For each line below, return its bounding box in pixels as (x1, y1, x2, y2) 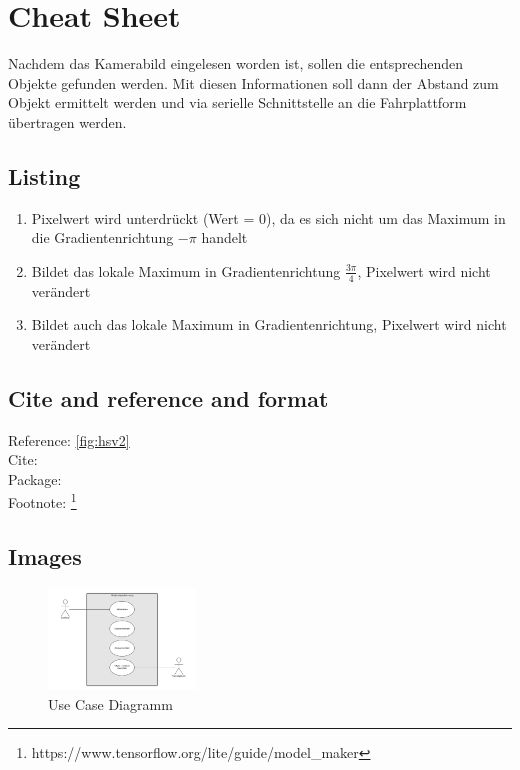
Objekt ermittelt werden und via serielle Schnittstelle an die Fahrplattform (8, 92, 467, 113)
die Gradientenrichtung (31, 227, 174, 248)
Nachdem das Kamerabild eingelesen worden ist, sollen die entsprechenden (8, 53, 464, 74)
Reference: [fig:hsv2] (8, 429, 130, 450)
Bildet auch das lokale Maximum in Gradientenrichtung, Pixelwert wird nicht (31, 314, 507, 335)
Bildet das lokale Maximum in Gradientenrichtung (31, 260, 341, 281)
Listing (8, 160, 81, 191)
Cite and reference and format (8, 382, 329, 413)
